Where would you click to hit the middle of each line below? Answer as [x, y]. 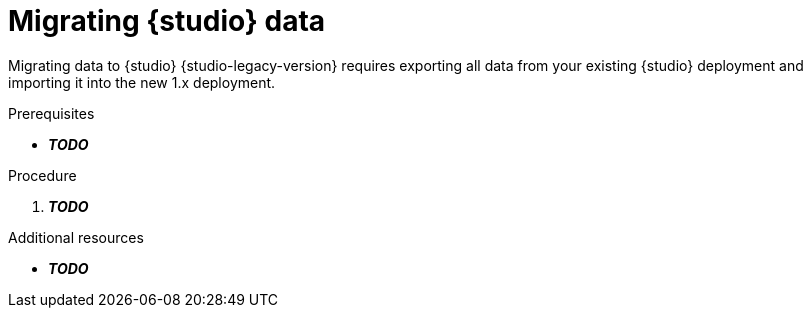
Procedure [42, 175]
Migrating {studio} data [167, 21]
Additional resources [76, 237]
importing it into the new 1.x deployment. [142, 82]
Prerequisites [51, 113]
